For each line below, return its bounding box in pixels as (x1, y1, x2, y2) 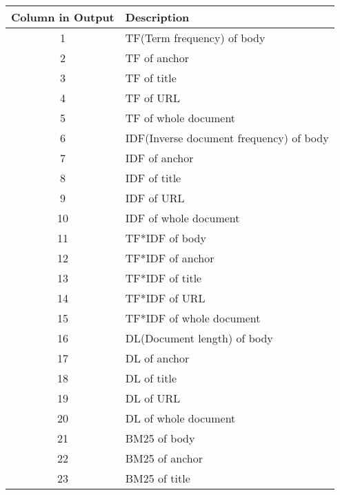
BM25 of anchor (125, 450, 203, 466)
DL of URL (125, 390, 181, 406)
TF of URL (125, 90, 181, 106)
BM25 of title (125, 470, 190, 486)
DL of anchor (125, 350, 190, 366)
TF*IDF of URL (125, 290, 206, 306)
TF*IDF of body (125, 230, 206, 246)
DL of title (125, 370, 177, 386)
